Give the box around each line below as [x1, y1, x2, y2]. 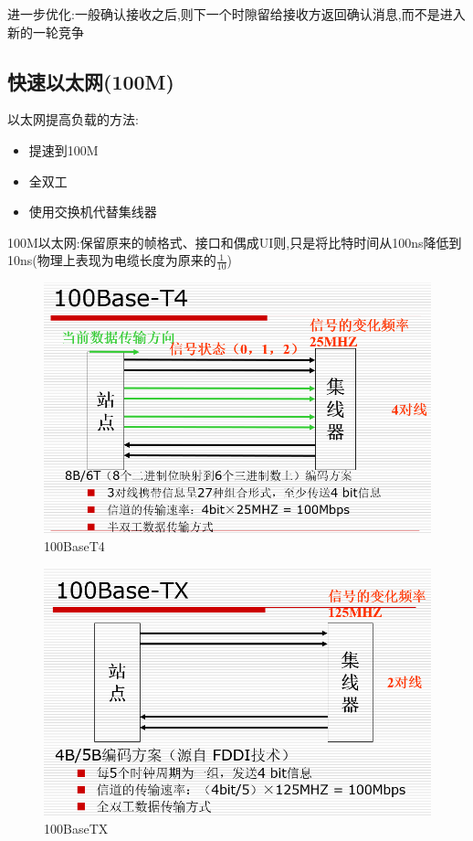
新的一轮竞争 [7, 22, 84, 41]
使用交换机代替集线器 [28, 202, 157, 221]
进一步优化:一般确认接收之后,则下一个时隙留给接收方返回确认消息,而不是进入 [7, 5, 466, 23]
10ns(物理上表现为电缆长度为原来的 [7, 250, 216, 270]
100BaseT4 [44, 536, 105, 555]
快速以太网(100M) [7, 67, 174, 95]
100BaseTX [44, 819, 109, 838]
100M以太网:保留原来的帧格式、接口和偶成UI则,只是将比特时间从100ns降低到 [7, 232, 462, 251]
